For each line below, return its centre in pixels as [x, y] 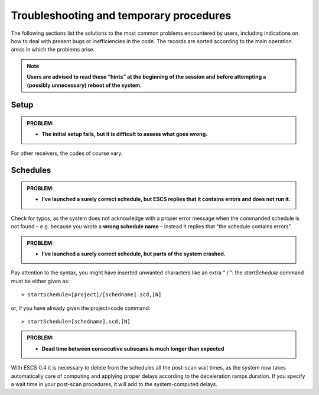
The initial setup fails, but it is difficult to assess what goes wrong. [125, 134]
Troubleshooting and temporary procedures [121, 15]
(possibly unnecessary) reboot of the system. [84, 85]
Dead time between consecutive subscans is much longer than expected [133, 348]
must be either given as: [40, 281]
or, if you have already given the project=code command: [81, 308]
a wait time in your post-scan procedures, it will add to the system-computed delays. [114, 384]
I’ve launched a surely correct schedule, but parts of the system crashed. [134, 254]
